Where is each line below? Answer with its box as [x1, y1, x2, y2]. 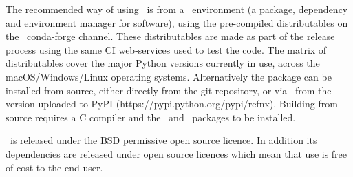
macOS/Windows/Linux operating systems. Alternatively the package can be [6, 69, 332, 83]
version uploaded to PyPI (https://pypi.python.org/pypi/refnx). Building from [6, 96, 338, 111]
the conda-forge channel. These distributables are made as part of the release [6, 29, 335, 43]
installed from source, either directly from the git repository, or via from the [6, 83, 332, 97]
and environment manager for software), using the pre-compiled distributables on [6, 15, 348, 30]
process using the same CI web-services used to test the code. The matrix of [6, 42, 327, 56]
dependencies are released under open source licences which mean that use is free [6, 146, 347, 160]
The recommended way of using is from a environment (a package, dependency [6, 2, 348, 16]
